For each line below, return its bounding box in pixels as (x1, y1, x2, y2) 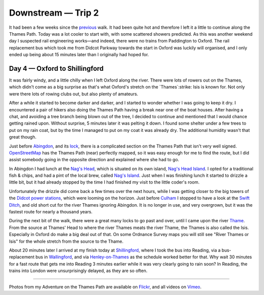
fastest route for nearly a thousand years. (9, 209, 93, 215)
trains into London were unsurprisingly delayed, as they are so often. (9, 268, 148, 274)
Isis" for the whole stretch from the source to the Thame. (9, 238, 124, 244)
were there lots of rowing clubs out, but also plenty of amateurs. (9, 91, 138, 97)
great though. (9, 134, 37, 140)
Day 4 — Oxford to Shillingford (9, 64, 104, 73)
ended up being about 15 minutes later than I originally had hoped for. (9, 52, 149, 58)
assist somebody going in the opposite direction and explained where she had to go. (9, 157, 179, 163)
